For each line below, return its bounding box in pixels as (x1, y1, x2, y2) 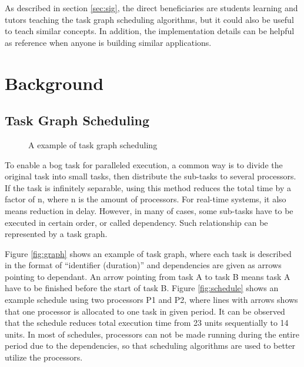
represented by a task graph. (5, 228, 108, 240)
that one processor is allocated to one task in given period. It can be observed (5, 305, 285, 317)
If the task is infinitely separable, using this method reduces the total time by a (5, 181, 292, 193)
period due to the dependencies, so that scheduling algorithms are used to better (5, 339, 296, 352)
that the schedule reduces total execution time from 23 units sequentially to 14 (5, 316, 289, 329)
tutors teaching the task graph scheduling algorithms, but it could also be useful (5, 13, 294, 25)
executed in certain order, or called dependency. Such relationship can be (5, 216, 268, 228)
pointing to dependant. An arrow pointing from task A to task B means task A (5, 270, 290, 282)
